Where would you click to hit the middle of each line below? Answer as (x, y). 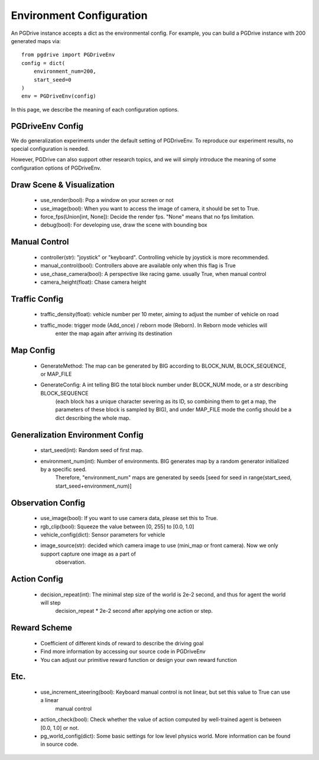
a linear (50, 700)
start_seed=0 (52, 79)
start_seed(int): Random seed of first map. (92, 450)
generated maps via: (36, 41)
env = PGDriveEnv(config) (59, 96)
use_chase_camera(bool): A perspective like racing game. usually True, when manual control (154, 274)
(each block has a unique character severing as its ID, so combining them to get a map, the (166, 401)
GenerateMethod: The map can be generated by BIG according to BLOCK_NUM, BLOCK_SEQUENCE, (163, 366)
